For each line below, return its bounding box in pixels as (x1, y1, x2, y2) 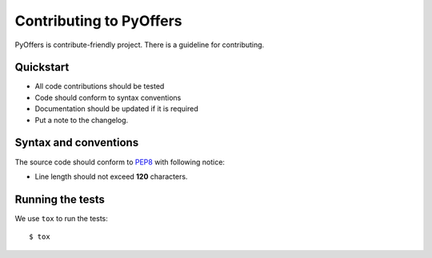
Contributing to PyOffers (14, 12, 183, 30)
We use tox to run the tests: (14, 213, 108, 223)
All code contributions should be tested (34, 81, 165, 91)
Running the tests (14, 193, 106, 206)
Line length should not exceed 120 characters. (34, 172, 188, 181)
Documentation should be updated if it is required (34, 104, 199, 113)
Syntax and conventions (14, 136, 139, 149)
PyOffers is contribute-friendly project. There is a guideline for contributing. (14, 40, 265, 50)
